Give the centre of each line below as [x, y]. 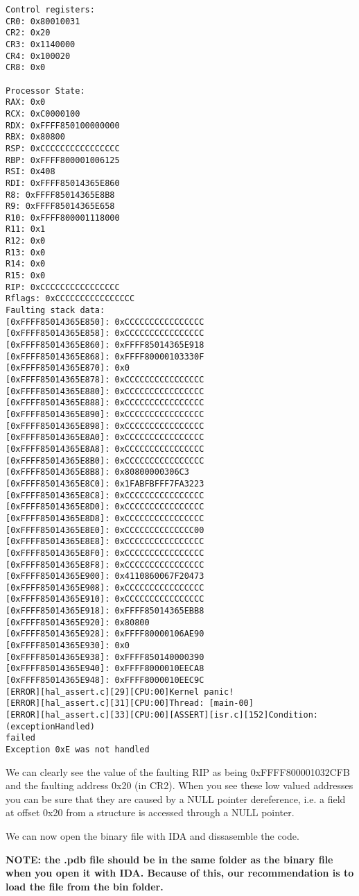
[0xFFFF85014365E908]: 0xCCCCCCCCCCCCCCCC [105, 588]
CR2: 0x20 [28, 33]
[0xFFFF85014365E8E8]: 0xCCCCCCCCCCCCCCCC [105, 542]
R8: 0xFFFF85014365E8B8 [60, 195]
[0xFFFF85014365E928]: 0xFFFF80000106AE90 [105, 634]
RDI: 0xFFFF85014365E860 [63, 183]
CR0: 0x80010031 [43, 21]
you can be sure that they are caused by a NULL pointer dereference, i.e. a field [176, 798]
